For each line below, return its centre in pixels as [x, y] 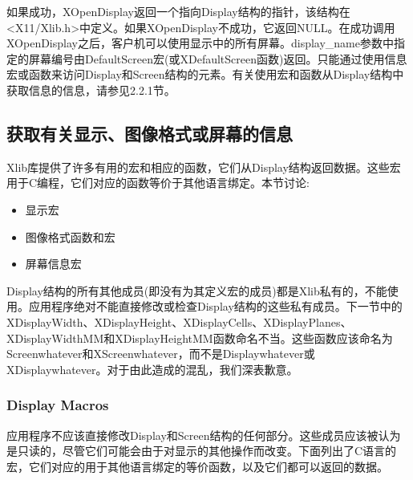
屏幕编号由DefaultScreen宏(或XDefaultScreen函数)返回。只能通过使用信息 [218, 58]
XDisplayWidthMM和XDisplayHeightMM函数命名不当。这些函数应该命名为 [200, 338]
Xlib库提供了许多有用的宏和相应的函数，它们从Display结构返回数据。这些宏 [204, 167]
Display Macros [58, 405]
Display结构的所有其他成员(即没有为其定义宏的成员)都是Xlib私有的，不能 [197, 290]
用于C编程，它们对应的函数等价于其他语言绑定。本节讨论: [158, 183]
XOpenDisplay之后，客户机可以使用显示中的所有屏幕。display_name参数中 [200, 43]
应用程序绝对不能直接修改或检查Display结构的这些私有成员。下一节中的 [215, 306]
